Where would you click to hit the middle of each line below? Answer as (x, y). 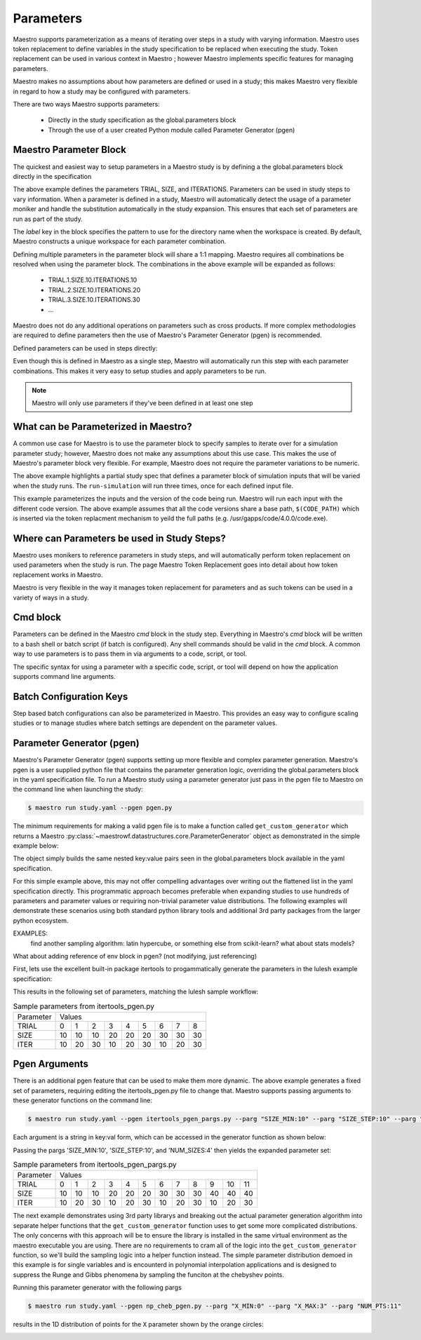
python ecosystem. (41, 920)
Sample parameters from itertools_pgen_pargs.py (95, 1165)
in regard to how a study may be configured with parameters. (102, 91)
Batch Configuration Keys (71, 697)
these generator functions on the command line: (82, 1100)
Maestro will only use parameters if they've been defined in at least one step (142, 403)
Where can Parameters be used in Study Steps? (119, 538)
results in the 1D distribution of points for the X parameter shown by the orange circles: (138, 1325)
